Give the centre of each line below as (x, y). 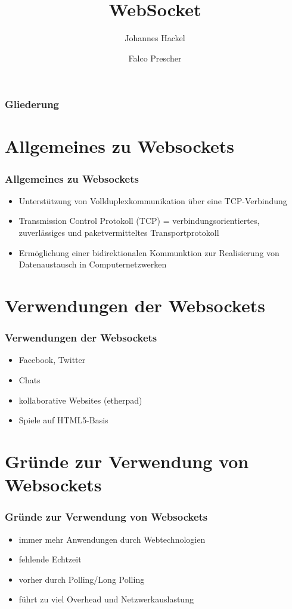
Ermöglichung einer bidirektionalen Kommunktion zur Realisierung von (149, 252)
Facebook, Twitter (52, 360)
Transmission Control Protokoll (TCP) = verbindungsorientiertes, (139, 221)
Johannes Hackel (155, 38)
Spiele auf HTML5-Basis (63, 420)
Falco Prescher (155, 58)
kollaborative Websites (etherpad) (80, 400)
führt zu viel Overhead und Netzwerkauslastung (106, 599)
